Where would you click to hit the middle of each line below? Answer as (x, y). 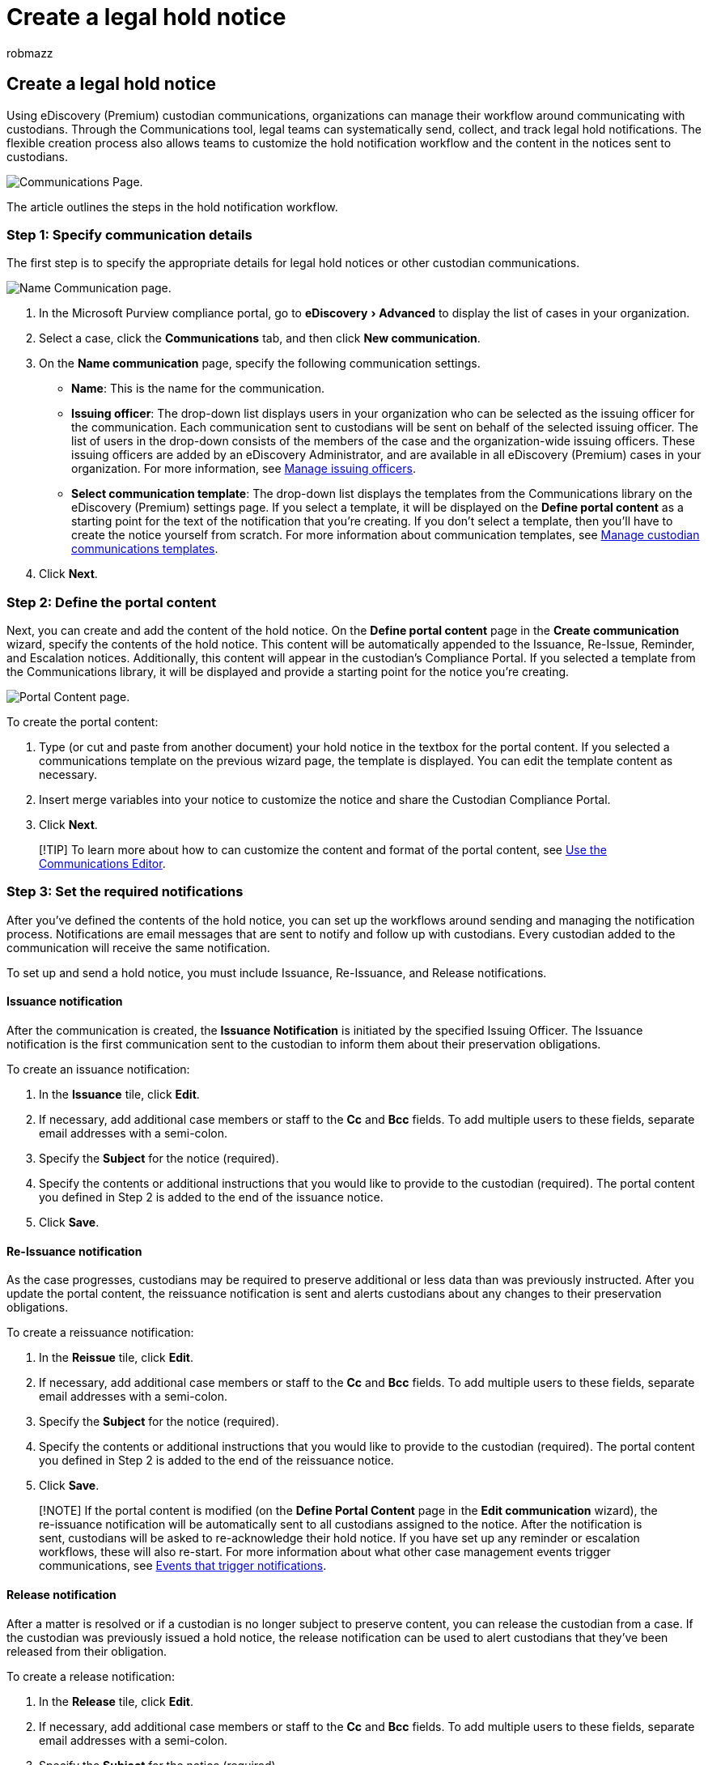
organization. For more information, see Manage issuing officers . (244, 469)
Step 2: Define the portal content (112, 602)
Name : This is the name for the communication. (198, 389)
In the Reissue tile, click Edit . (116, 1358)
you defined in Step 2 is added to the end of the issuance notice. (211, 1197)
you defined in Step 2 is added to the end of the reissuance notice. (216, 1461)
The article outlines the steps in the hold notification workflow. (172, 206)
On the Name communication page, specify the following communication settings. (260, 364)
